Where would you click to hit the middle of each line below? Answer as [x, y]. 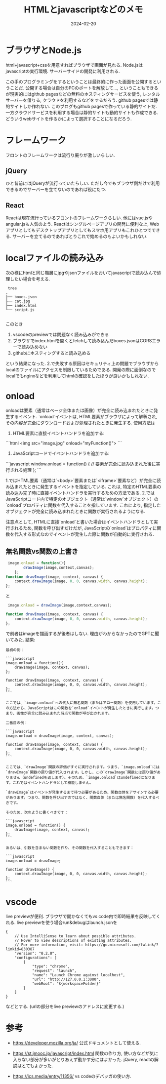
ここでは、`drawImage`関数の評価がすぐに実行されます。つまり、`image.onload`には [83, 767]
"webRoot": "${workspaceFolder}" [66, 984]
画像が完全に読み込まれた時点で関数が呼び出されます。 [64, 713]
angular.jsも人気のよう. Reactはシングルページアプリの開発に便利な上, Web [83, 224]
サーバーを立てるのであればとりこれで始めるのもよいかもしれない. [80, 237]
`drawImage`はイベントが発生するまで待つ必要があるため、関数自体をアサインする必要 [82, 792]
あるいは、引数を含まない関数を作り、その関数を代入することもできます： [70, 848]
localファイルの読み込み [55, 258]
